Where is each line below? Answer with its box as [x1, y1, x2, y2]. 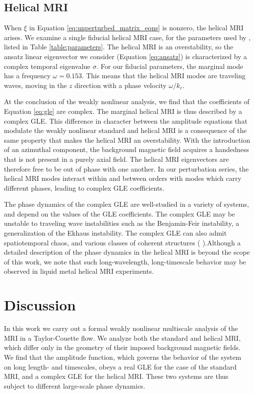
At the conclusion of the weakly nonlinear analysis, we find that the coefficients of [4, 96, 250, 107]
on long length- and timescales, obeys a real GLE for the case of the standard [4, 361, 237, 372]
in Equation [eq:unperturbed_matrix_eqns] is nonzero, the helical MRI [29, 22, 244, 33]
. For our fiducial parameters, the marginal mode [96, 61, 243, 71]
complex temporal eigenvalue [4, 61, 91, 71]
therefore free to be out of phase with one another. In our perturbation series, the [4, 163, 249, 174]
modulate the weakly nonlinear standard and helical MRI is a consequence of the [4, 125, 247, 135]
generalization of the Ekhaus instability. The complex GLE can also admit [4, 228, 227, 238]
